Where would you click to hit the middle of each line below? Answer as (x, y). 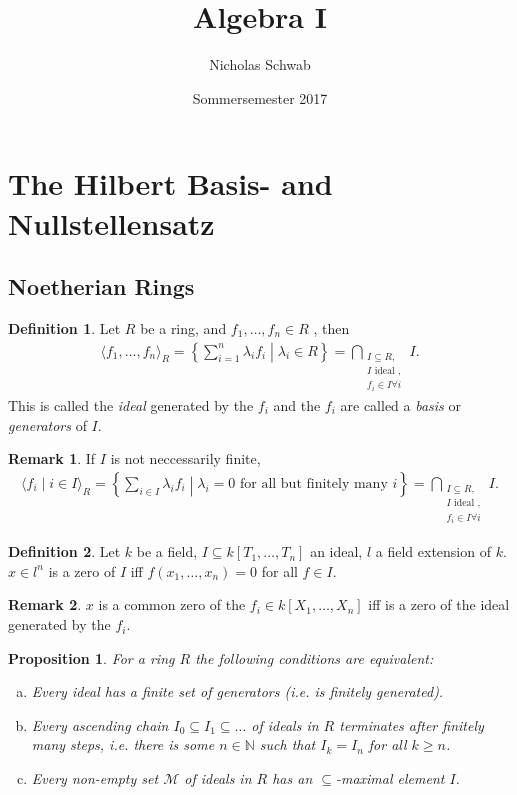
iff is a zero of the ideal (439, 604)
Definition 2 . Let (64, 551)
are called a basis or (401, 405)
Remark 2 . (45, 604)
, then (331, 327)
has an (292, 778)
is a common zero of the (172, 604)
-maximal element (390, 778)
